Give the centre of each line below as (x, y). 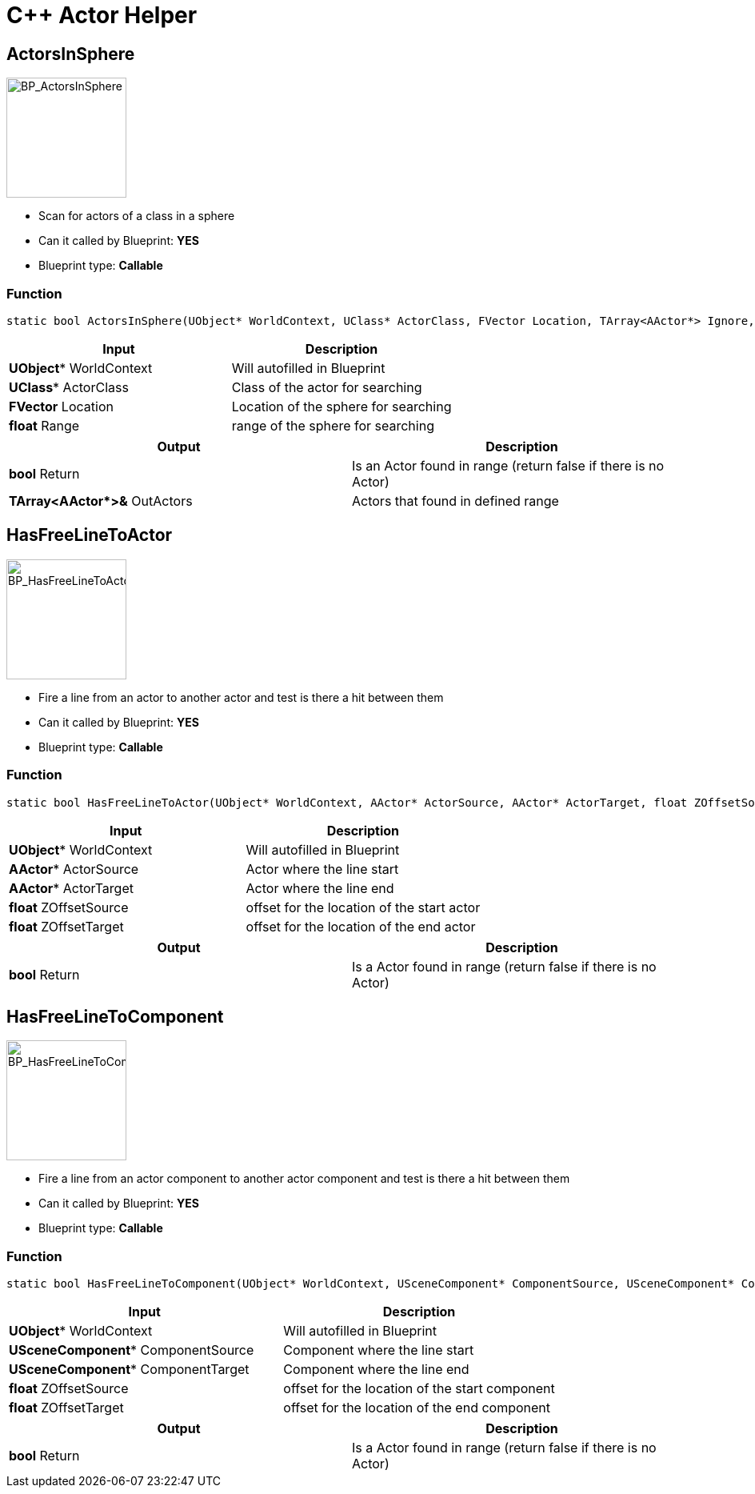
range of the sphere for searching (333, 425)
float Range (44, 425)
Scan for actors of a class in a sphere (137, 216)
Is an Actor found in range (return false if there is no (508, 465)
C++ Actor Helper (102, 15)
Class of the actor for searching (327, 387)
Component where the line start (379, 1350)
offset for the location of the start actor (363, 907)
